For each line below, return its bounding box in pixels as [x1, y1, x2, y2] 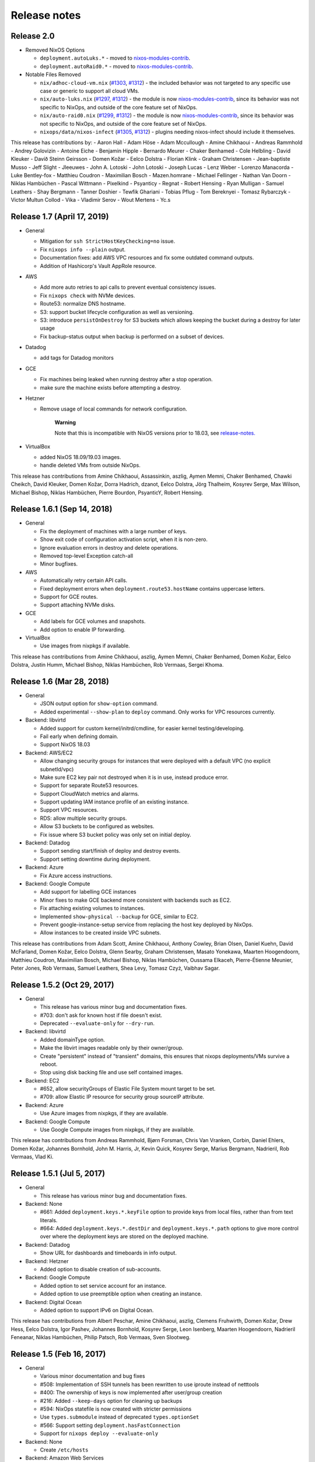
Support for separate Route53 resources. [40, 782, 139, 789]
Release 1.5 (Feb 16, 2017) [10, 1349, 106, 1359]
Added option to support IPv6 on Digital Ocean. [40, 1306, 154, 1313]
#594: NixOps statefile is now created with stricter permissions [40, 1405, 192, 1412]
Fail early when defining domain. [40, 733, 119, 740]
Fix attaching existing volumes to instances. [40, 905, 145, 912]
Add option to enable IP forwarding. [40, 626, 125, 633]
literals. [40, 1216, 58, 1223]
